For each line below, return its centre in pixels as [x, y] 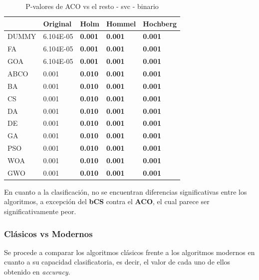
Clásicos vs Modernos [48, 233]
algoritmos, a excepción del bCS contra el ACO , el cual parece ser [107, 201]
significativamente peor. [40, 211]
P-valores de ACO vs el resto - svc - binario [92, 6]
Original [57, 23]
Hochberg [160, 23]
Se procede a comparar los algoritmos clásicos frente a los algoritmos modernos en [129, 252]
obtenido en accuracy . [37, 272]
